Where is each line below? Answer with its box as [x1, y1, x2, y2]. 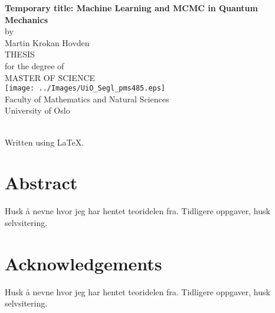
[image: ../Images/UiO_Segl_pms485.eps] [5, 84, 166, 93]
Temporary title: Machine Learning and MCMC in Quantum [5, 2, 258, 14]
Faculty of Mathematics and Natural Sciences [5, 92, 169, 105]
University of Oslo [5, 104, 70, 117]
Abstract [5, 170, 78, 195]
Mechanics [5, 13, 48, 25]
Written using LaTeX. [5, 135, 84, 148]
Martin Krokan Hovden [5, 36, 90, 49]
